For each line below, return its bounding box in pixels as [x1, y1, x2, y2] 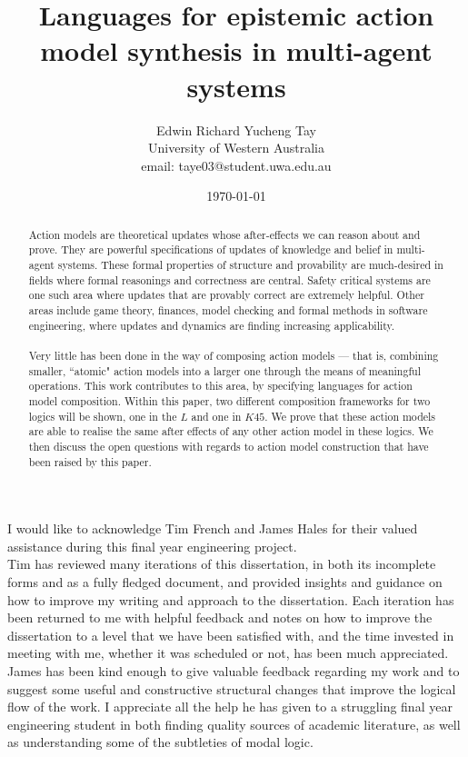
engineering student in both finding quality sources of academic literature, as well [7, 714, 461, 733]
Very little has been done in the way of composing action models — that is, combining [28, 347, 439, 363]
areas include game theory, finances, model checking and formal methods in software [28, 302, 428, 317]
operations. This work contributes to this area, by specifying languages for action [28, 378, 413, 393]
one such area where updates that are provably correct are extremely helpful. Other [28, 287, 424, 303]
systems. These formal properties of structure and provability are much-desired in [57, 256, 443, 272]
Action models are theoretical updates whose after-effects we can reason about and [28, 226, 421, 242]
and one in [191, 408, 242, 423]
